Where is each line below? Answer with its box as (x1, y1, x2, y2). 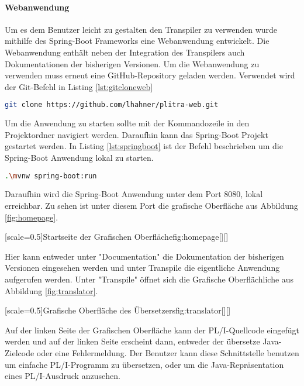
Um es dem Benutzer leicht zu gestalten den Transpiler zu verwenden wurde (5, 23, 278, 35)
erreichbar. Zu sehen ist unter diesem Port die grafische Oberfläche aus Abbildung (5, 199, 298, 212)
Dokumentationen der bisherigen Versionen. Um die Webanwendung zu (5, 57, 260, 70)
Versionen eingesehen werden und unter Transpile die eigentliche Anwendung (5, 261, 280, 274)
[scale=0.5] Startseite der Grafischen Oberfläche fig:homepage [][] (5, 230, 229, 243)
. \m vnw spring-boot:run (5, 171, 97, 180)
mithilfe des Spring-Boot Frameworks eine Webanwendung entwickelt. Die (5, 35, 270, 47)
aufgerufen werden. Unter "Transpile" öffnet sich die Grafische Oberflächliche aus (5, 273, 294, 285)
